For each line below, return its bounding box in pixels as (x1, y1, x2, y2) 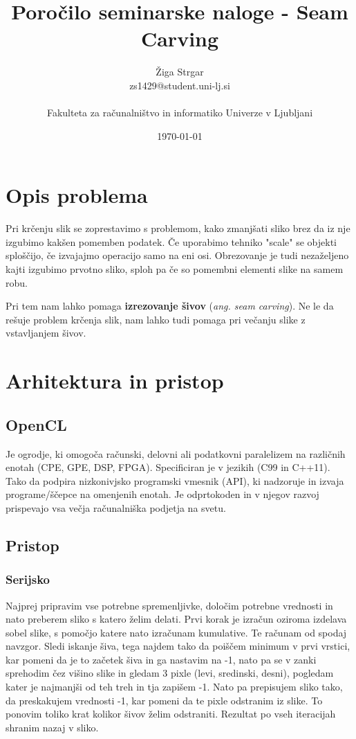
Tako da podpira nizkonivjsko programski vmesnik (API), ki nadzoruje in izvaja (6, 473, 344, 488)
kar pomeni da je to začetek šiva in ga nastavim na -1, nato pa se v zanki (6, 652, 317, 666)
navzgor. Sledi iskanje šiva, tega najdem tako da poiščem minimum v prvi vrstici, (6, 639, 350, 653)
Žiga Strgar (156, 64, 204, 79)
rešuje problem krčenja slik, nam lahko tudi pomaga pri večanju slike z (6, 312, 306, 326)
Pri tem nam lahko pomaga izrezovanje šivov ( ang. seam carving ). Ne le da (6, 299, 334, 313)
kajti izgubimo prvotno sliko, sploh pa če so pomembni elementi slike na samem (6, 262, 344, 276)
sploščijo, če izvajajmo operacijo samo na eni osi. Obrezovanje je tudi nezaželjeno (6, 248, 349, 262)
